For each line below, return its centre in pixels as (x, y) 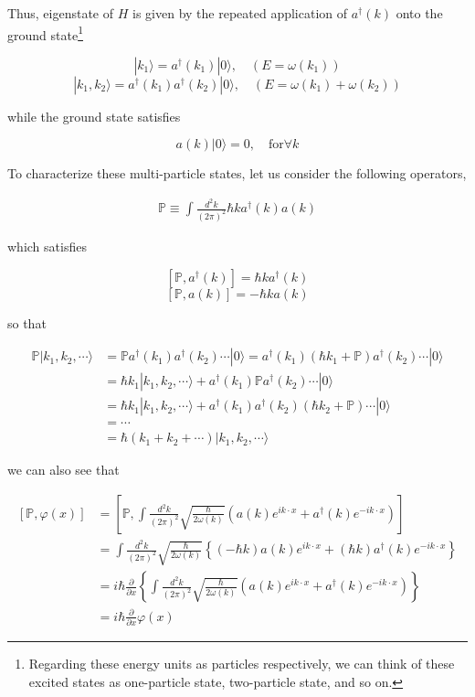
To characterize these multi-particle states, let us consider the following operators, (237, 173)
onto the (419, 13)
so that (27, 322)
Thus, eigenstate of (61, 13)
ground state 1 (45, 33)
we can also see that (63, 470)
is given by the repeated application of (240, 13)
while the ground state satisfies (94, 116)
